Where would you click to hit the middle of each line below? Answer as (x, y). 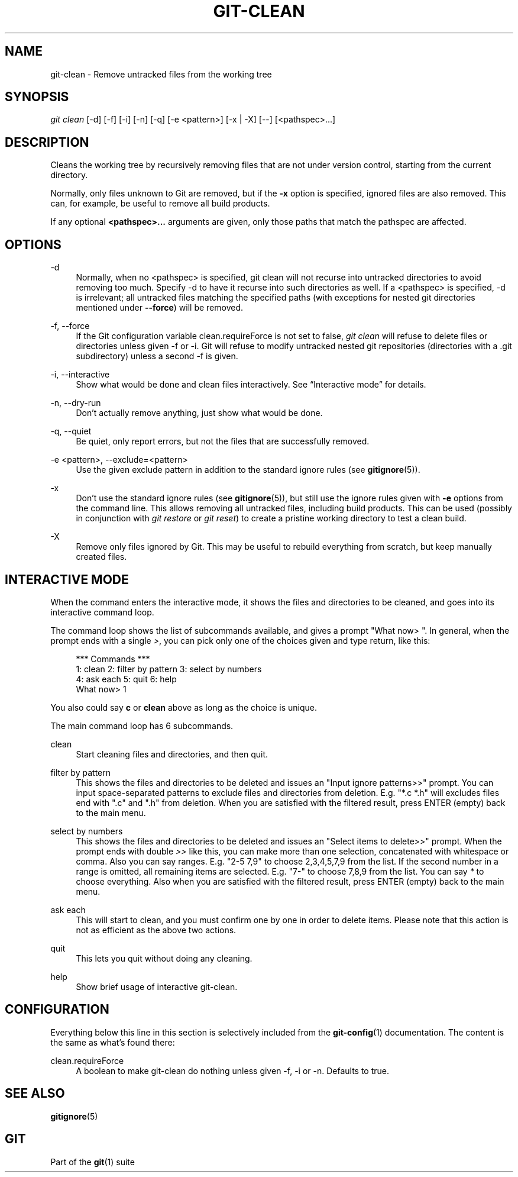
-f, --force (70, 326)
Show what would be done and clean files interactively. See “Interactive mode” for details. (251, 385)
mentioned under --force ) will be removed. (160, 308)
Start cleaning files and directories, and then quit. (172, 754)
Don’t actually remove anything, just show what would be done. (199, 413)
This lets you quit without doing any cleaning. (164, 958)
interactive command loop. (102, 612)
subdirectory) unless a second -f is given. (157, 356)
